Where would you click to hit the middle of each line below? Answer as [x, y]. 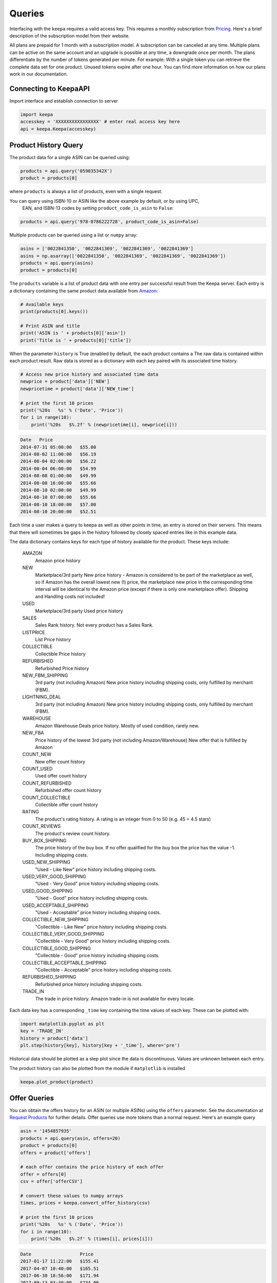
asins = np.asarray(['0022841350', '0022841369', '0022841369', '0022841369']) [123, 256]
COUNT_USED [37, 769]
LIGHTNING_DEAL [42, 697]
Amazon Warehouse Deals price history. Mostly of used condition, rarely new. [117, 726]
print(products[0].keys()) [54, 312]
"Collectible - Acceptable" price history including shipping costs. [104, 970]
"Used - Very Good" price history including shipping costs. [97, 884]
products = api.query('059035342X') [66, 171]
